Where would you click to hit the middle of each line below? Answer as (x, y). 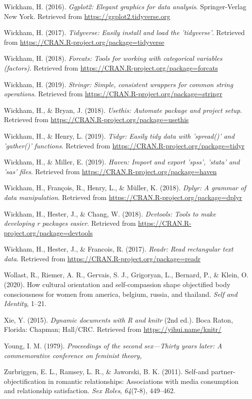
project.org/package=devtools (48, 232)
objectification (25, 381)
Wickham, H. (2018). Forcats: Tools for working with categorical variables (113, 58)
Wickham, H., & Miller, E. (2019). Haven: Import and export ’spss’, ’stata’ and (122, 162)
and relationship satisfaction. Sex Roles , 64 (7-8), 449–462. (90, 390)
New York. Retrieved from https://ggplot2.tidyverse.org (87, 16)
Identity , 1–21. (25, 303)
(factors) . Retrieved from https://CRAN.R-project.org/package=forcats (111, 67)
